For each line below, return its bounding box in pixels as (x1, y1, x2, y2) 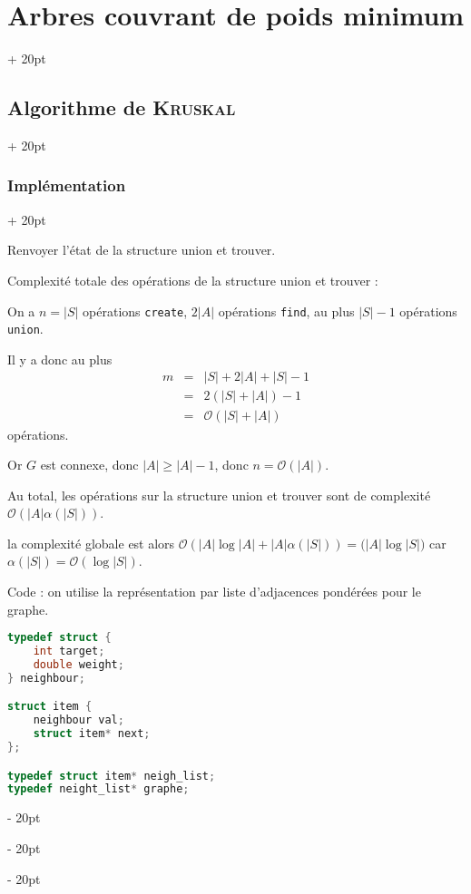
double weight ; (33, 658, 124, 672)
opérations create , (83, 301, 188, 320)
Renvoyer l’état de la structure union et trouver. (7, 240, 276, 259)
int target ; (33, 645, 105, 658)
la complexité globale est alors (7, 533, 175, 552)
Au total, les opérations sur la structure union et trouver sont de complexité (7, 485, 431, 504)
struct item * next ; (33, 727, 151, 741)
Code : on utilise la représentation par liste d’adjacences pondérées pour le (7, 582, 421, 601)
